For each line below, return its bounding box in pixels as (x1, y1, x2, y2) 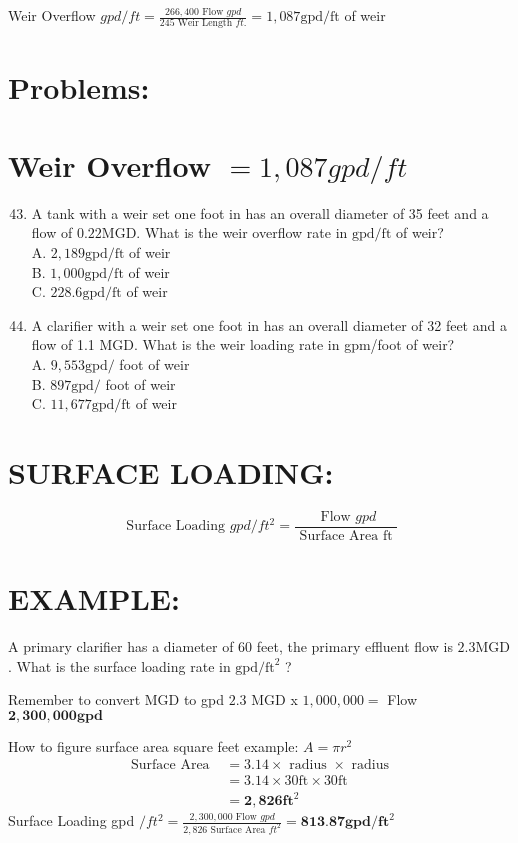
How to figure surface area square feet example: (8, 735, 299, 756)
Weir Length (177, 18, 233, 29)
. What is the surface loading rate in (8, 655, 231, 676)
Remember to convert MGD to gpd (8, 689, 224, 710)
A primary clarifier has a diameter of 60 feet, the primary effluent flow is (8, 636, 453, 657)
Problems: (8, 66, 150, 107)
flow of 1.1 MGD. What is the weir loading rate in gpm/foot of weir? (31, 334, 455, 355)
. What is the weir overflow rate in (136, 222, 348, 243)
